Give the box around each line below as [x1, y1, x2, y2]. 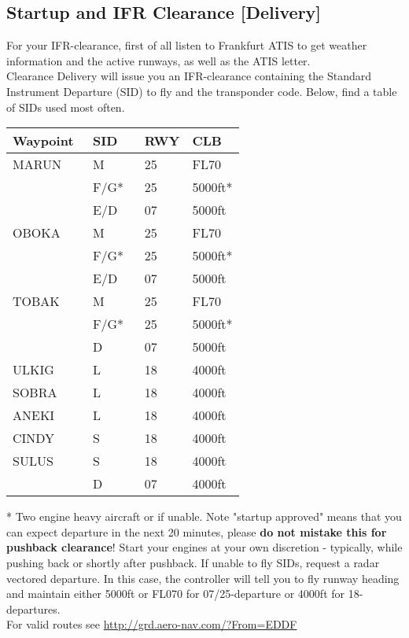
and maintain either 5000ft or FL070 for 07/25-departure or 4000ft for [6, 585, 345, 602]
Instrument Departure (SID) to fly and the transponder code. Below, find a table [6, 83, 397, 99]
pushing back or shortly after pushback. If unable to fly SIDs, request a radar [6, 554, 380, 570]
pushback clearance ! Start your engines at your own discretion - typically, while [6, 539, 403, 555]
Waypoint [13, 131, 74, 150]
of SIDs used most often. [6, 98, 125, 115]
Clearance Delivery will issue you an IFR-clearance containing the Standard [6, 68, 372, 84]
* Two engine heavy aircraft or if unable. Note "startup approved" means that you [6, 508, 402, 525]
